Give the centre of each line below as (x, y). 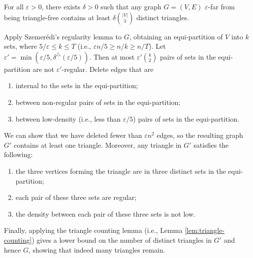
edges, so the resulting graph (200, 135)
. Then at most (112, 56)
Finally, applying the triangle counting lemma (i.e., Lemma (93, 230)
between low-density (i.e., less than (68, 118)
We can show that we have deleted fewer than (73, 135)
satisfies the (211, 145)
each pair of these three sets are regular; (76, 197)
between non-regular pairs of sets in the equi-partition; (98, 102)
